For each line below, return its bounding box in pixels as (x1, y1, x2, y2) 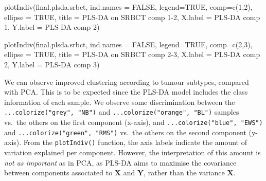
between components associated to (4, 167, 113, 178)
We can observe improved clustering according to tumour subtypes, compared (4, 76, 249, 87)
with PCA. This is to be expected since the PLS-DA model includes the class (4, 86, 248, 97)
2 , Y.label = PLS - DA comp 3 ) (4, 59, 100, 69)
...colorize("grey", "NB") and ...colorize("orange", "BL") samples (4, 106, 239, 117)
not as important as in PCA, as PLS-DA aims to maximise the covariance (4, 157, 237, 168)
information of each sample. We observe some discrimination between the (4, 96, 235, 107)
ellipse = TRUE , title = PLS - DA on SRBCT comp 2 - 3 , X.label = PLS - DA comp (4, 49, 260, 60)
